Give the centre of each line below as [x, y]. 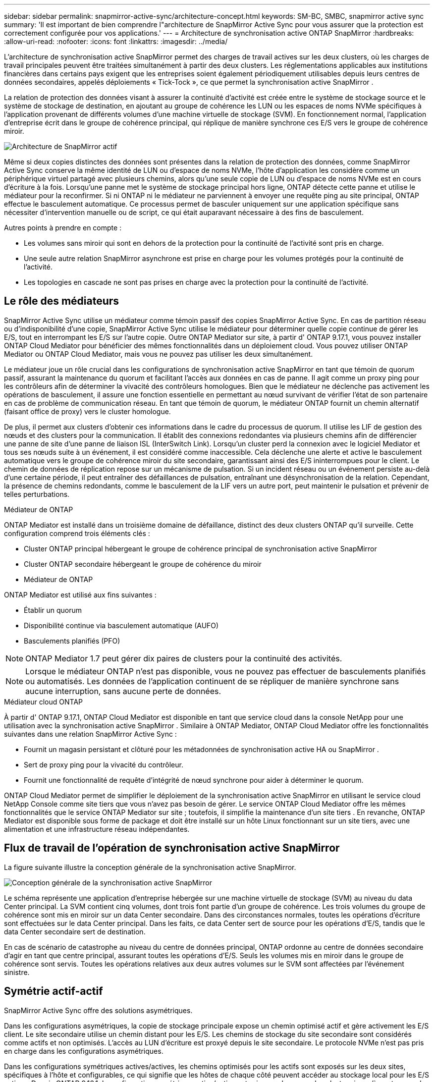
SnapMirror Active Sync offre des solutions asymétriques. [98, 1010]
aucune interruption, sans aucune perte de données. [123, 691]
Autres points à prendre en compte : [63, 228]
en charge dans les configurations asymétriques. [84, 1051]
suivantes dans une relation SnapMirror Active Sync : [90, 734]
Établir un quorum [53, 610]
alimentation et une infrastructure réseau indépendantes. [97, 829]
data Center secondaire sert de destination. [75, 931]
